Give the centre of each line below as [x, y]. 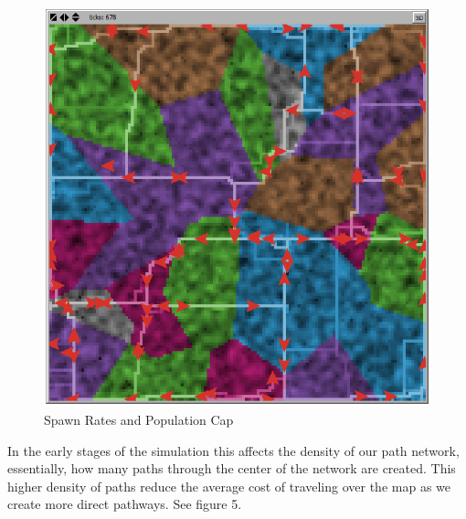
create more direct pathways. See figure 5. [125, 504]
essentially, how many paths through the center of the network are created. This [232, 468]
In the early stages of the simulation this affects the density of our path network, [233, 450]
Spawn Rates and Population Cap [139, 420]
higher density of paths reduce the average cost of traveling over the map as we [229, 486]
